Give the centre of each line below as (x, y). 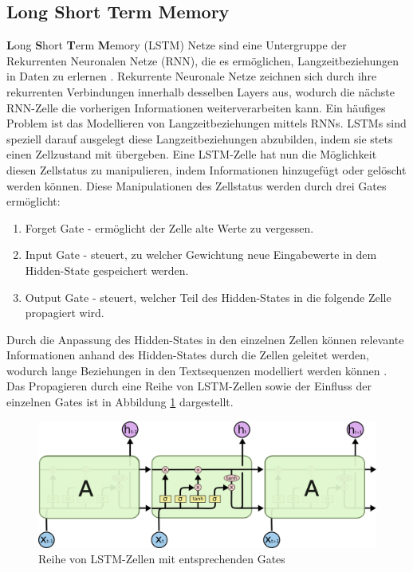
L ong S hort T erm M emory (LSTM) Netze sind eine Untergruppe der (177, 45)
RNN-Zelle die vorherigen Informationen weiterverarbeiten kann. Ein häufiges (196, 107)
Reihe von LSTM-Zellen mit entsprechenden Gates (162, 559)
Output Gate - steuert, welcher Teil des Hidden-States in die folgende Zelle (208, 297)
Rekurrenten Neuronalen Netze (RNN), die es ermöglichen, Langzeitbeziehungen (203, 60)
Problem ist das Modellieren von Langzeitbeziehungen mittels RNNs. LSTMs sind (206, 123)
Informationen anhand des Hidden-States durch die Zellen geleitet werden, (188, 355)
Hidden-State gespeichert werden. (107, 270)
